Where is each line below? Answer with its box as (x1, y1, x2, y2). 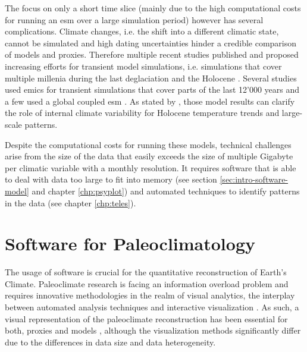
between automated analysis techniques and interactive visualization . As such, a (5, 301, 299, 313)
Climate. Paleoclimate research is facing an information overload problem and (5, 277, 289, 290)
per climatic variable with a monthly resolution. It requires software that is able (5, 161, 296, 174)
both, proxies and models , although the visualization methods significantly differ (5, 324, 301, 337)
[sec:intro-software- (220, 173, 289, 186)
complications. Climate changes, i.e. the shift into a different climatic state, (5, 25, 279, 37)
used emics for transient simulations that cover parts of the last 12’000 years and (5, 83, 300, 96)
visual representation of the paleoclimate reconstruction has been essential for (5, 312, 288, 325)
